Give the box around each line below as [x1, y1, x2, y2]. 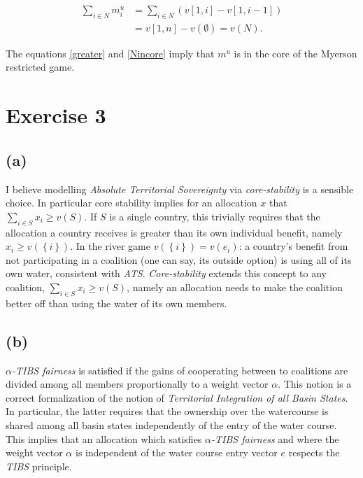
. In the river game [70, 239, 150, 253]
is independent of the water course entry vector [75, 445, 278, 460]
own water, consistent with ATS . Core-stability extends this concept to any [6, 266, 327, 281]
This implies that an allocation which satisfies [6, 431, 202, 446]
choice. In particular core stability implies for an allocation [6, 195, 257, 210]
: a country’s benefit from [239, 239, 348, 253]
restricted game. [6, 59, 75, 74]
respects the [288, 445, 340, 460]
